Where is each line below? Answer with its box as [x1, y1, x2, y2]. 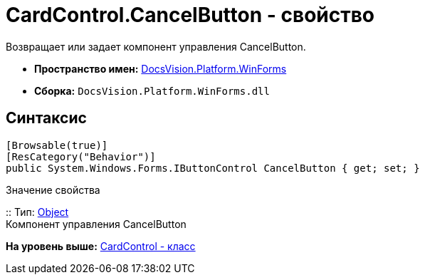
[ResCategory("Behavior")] [6, 150, 156, 162]
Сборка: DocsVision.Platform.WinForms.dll [34, 84, 270, 97]
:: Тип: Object [6, 205, 69, 218]
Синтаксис [6, 109, 87, 128]
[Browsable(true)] [6, 139, 108, 151]
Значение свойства [6, 183, 100, 196]
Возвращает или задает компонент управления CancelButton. [6, 40, 306, 53]
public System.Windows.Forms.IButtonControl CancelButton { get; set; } [6, 162, 420, 174]
